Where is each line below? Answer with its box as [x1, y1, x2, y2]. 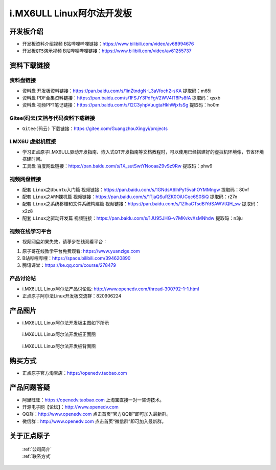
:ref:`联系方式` [22, 453, 52, 459]
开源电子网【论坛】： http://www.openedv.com [22, 403, 119, 410]
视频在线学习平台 [9, 228, 52, 235]
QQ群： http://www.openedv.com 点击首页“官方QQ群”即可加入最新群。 [22, 411, 171, 417]
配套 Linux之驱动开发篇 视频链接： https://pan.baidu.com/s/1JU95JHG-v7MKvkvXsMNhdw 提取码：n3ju [22, 215, 243, 221]
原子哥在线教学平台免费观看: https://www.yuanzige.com [22, 248, 140, 254]
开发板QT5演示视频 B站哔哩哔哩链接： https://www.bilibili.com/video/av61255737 [22, 48, 192, 54]
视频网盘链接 [9, 176, 41, 183]
